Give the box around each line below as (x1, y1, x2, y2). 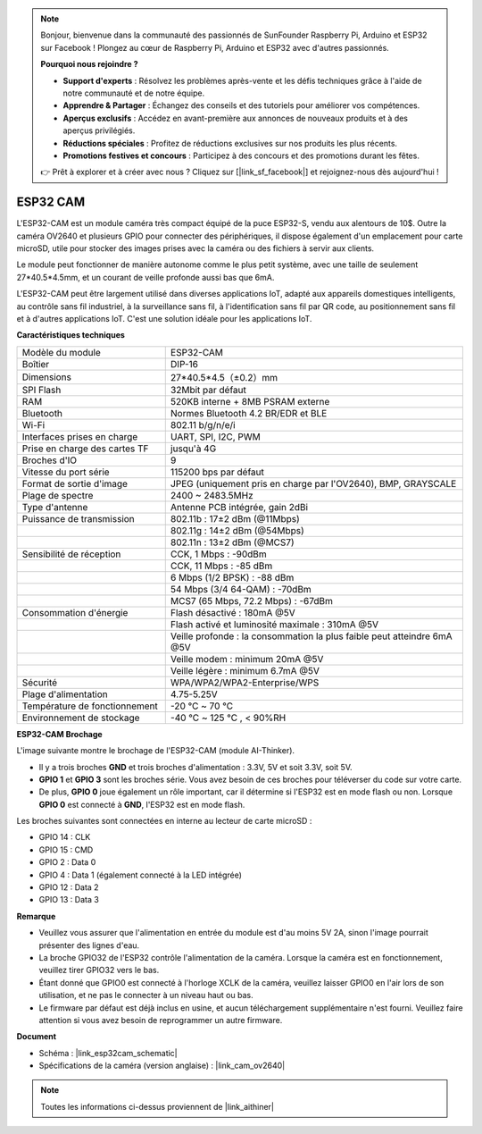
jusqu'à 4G (170, 442, 217, 455)
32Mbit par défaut (170, 383, 247, 396)
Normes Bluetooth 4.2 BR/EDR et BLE (170, 407, 328, 419)
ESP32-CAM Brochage (16, 728, 103, 739)
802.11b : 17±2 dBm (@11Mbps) (170, 512, 301, 525)
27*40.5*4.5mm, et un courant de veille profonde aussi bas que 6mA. (16, 272, 275, 282)
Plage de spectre (21, 489, 94, 501)
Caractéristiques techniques (16, 330, 125, 340)
